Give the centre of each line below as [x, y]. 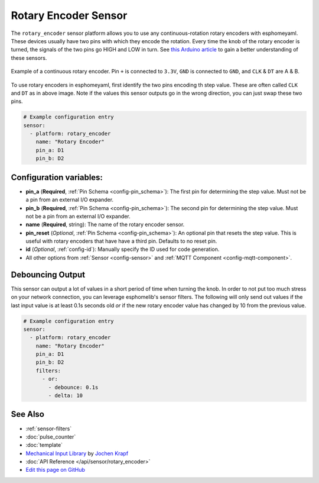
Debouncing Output [48, 274]
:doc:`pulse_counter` [51, 437]
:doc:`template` [44, 445]
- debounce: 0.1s [73, 387]
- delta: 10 [65, 396]
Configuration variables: [57, 177]
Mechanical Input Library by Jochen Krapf [77, 453]
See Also [27, 414]
